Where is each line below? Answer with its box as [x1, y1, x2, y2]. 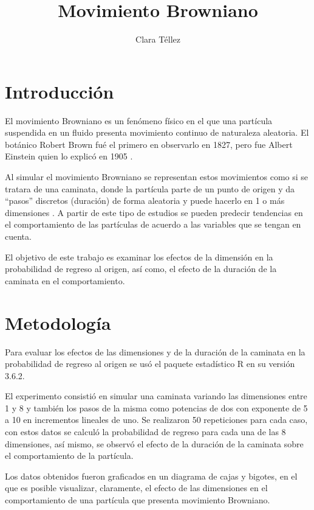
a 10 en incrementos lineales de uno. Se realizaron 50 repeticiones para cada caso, [5, 413, 308, 426]
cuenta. [5, 230, 32, 242]
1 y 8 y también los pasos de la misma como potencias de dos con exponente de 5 [5, 401, 308, 414]
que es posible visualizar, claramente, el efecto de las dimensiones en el [5, 481, 268, 494]
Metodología [5, 310, 111, 335]
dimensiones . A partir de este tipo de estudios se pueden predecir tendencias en [5, 206, 303, 218]
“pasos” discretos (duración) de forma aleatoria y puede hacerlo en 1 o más [5, 194, 285, 207]
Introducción [5, 79, 114, 103]
